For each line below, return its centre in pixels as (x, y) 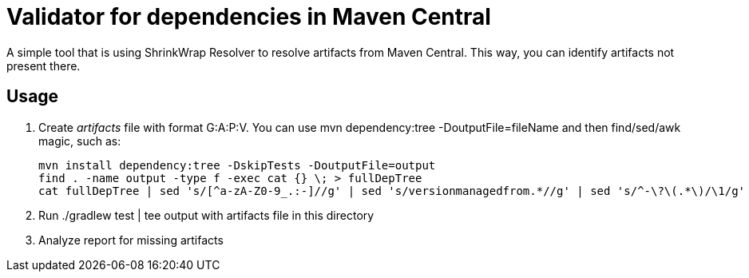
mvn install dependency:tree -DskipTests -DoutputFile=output (237, 165)
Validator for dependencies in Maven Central (249, 17)
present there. (44, 66)
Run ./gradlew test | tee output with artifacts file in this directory (206, 215)
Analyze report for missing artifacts (131, 240)
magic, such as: (80, 141)
